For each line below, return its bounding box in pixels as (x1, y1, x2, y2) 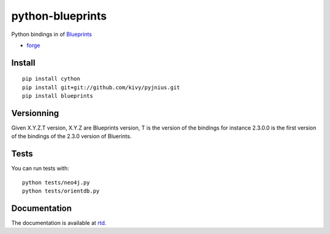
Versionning (11, 108, 59, 119)
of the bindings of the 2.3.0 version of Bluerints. (11, 133, 132, 140)
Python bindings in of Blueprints (11, 31, 92, 38)
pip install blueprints (22, 92, 94, 100)
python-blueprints (11, 9, 107, 23)
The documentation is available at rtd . (11, 219, 107, 227)
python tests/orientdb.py (22, 188, 100, 195)
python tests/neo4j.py (22, 179, 90, 186)
